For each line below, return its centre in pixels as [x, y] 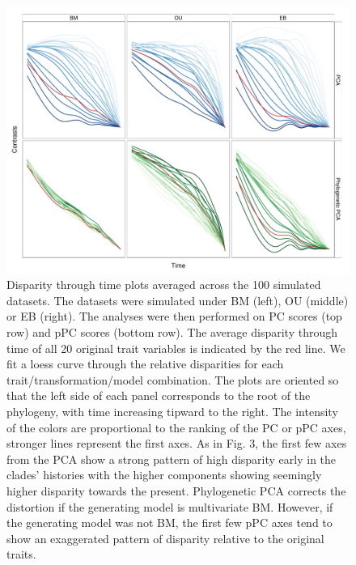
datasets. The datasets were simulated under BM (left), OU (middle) [178, 300]
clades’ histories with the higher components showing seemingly [164, 475]
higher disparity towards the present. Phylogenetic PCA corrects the [176, 490]
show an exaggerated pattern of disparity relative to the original [165, 538]
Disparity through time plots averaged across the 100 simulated [164, 285]
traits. [21, 554]
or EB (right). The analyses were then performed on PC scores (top [174, 316]
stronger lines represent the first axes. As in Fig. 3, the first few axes [177, 443]
